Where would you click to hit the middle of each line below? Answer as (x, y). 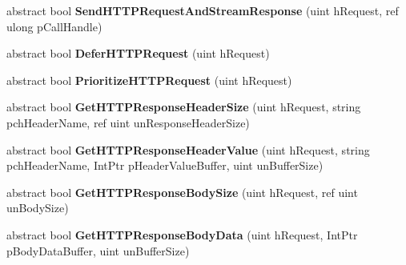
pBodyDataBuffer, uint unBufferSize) (98, 250)
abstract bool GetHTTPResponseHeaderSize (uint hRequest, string (184, 107)
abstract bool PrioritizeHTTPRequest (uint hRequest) (149, 80)
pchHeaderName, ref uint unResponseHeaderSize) (128, 122)
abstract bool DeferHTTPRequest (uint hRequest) (138, 53)
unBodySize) (38, 208)
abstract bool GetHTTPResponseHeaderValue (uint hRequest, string (188, 149)
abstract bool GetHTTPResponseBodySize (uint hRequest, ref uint (182, 192)
